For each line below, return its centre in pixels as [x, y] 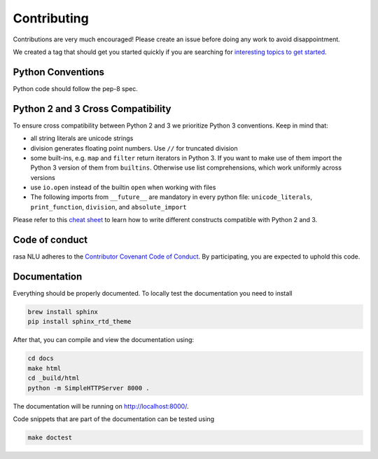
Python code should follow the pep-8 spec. [75, 88]
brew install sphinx [63, 312]
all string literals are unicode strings [82, 138]
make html [44, 368]
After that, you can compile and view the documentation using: [104, 340]
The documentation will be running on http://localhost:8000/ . [101, 406]
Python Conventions [59, 72]
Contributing [51, 18]
